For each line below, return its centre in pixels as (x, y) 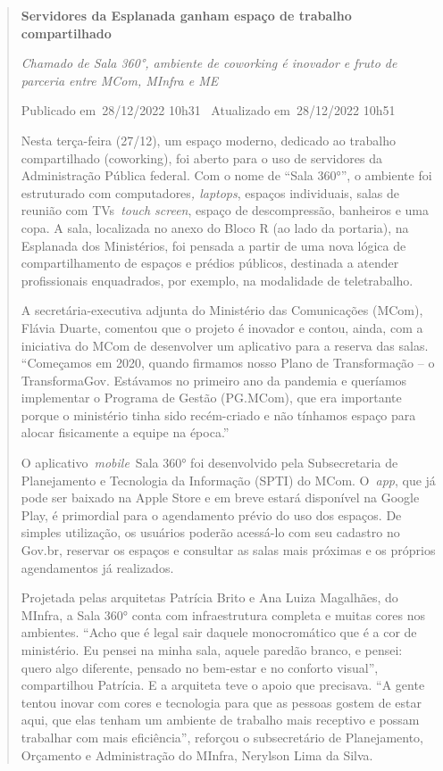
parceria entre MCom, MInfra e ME (120, 80)
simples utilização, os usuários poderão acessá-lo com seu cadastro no (210, 532)
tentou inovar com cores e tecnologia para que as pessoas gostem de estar (221, 702)
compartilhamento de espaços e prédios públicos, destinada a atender (210, 263)
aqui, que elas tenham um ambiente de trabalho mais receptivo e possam (220, 720)
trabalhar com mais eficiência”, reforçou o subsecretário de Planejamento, (222, 737)
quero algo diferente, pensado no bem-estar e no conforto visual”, (200, 667)
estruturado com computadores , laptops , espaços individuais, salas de (210, 192)
